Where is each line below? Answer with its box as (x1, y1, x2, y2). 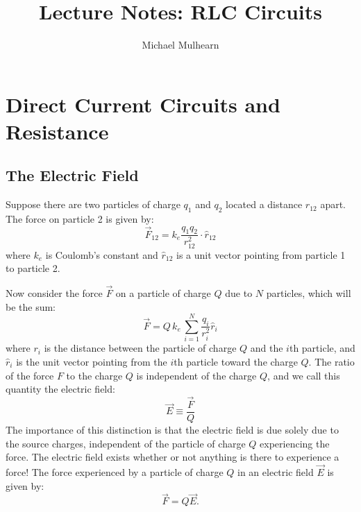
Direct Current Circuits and (6, 89, 280, 118)
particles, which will (266, 286, 351, 300)
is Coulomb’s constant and (45, 247, 158, 262)
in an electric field (237, 464, 314, 479)
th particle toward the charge (174, 354, 298, 368)
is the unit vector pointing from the (16, 354, 167, 368)
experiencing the (260, 436, 330, 450)
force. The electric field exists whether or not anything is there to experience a (6, 450, 339, 464)
